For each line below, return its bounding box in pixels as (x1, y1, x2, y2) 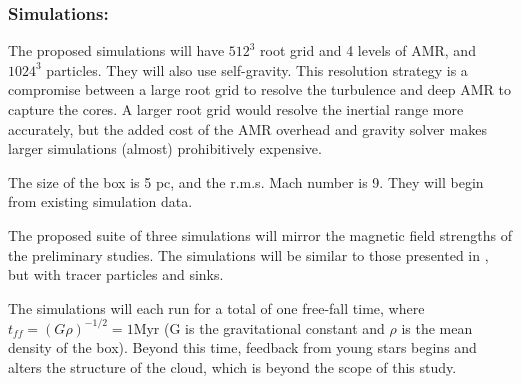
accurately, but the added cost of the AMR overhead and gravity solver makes (8, 118, 487, 139)
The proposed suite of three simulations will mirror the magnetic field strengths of (8, 224, 512, 245)
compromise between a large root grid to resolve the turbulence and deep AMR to (8, 79, 511, 100)
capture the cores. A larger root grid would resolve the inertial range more (8, 99, 464, 119)
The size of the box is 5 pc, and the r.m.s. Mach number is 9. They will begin (8, 171, 484, 192)
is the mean (401, 317, 473, 338)
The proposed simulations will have (8, 40, 225, 61)
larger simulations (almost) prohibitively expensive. (8, 138, 322, 159)
